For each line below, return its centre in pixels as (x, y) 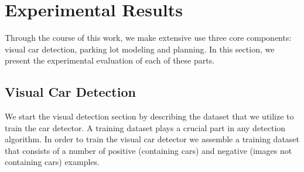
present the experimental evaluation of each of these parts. (110, 60)
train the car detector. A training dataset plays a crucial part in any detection (145, 127)
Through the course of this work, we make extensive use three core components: (148, 38)
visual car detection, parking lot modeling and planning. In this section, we (140, 49)
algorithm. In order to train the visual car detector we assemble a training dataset (152, 139)
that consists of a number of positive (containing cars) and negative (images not (148, 150)
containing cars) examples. (52, 162)
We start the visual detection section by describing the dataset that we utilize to (149, 116)
